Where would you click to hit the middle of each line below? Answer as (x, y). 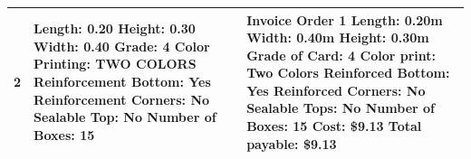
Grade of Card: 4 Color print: (341, 55)
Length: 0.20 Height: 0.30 (115, 28)
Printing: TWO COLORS (115, 64)
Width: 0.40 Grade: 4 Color (122, 46)
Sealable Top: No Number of (125, 117)
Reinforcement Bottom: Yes (122, 82)
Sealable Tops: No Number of (341, 108)
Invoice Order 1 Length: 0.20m (345, 19)
